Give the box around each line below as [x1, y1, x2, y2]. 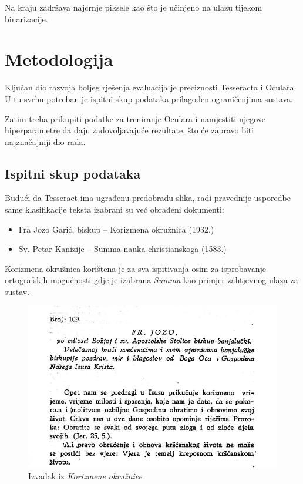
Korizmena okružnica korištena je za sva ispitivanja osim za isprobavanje [5, 262, 267, 274]
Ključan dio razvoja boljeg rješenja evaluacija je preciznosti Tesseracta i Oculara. [5, 81, 297, 93]
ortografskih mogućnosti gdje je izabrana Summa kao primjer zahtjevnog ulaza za [5, 274, 298, 286]
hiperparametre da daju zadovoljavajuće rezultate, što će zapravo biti [5, 124, 254, 136]
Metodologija [5, 47, 113, 71]
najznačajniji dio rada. [5, 135, 86, 147]
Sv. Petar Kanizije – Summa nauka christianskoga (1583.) [18, 243, 227, 255]
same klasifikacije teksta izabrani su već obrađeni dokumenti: [5, 203, 224, 216]
